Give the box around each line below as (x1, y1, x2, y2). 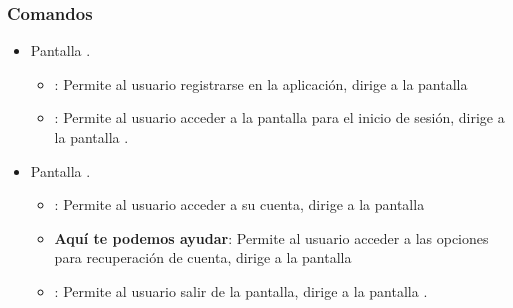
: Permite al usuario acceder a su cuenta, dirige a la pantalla (54, 194, 425, 215)
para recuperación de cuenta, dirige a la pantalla (54, 247, 352, 268)
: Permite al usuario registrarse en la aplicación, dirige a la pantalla (54, 73, 468, 94)
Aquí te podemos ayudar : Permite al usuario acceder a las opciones (54, 227, 489, 248)
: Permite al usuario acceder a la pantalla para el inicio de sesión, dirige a (54, 107, 505, 128)
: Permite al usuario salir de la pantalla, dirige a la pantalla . (54, 280, 428, 301)
